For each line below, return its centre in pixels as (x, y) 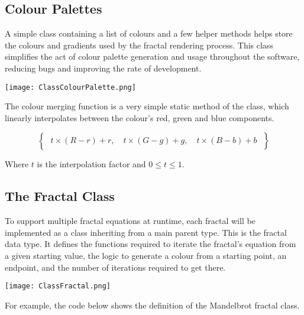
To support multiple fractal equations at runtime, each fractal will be (130, 221)
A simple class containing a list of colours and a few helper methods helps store (149, 33)
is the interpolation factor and (91, 164)
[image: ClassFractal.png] (58, 286)
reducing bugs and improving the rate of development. (103, 68)
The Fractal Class (60, 196)
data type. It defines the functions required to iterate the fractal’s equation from (151, 244)
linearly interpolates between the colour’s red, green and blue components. (140, 117)
